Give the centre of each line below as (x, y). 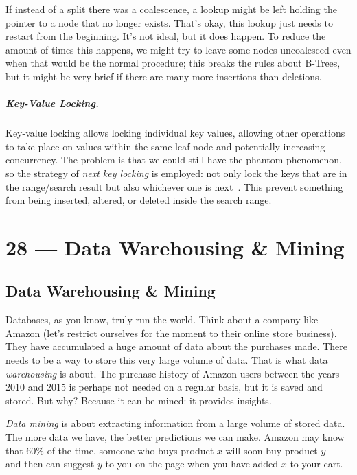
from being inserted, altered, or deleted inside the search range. (139, 200)
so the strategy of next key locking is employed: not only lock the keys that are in (176, 173)
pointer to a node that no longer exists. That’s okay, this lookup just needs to (169, 22)
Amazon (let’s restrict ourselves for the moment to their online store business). (171, 333)
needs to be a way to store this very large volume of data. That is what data (167, 360)
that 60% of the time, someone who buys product (110, 450)
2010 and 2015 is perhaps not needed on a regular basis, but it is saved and (164, 387)
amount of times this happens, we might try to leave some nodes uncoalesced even (178, 49)
